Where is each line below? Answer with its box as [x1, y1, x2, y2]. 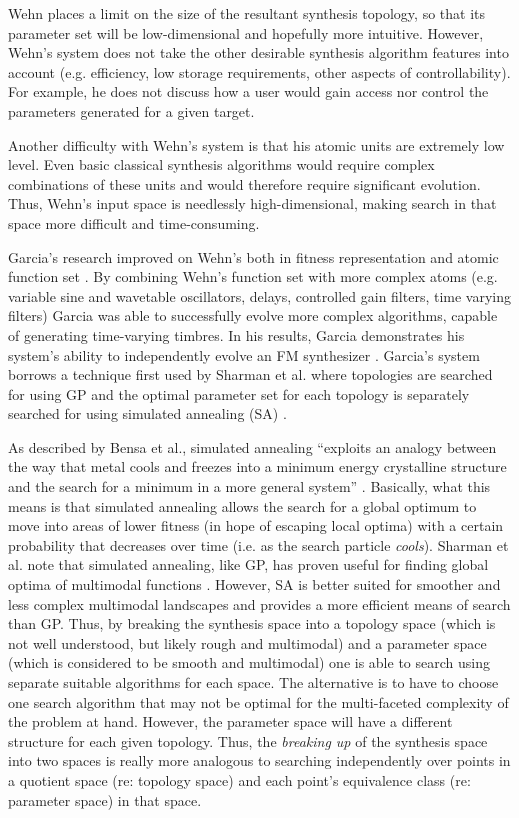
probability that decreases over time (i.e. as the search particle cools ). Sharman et [8, 534, 509, 555]
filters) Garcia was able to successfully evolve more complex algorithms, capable [8, 305, 498, 326]
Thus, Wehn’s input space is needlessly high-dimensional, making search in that [8, 193, 497, 214]
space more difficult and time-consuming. [8, 212, 260, 233]
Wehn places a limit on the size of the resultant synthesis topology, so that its [8, 3, 486, 23]
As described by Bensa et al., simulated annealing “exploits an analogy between [8, 436, 497, 457]
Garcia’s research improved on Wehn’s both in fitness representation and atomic [8, 246, 499, 267]
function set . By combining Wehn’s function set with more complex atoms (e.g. [8, 266, 498, 287]
